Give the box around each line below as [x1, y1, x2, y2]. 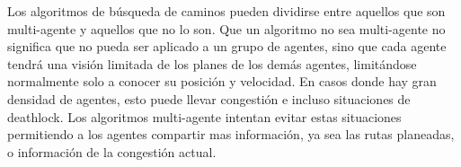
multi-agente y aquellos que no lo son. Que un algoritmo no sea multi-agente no [7, 19, 446, 38]
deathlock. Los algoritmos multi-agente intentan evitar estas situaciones [7, 107, 402, 126]
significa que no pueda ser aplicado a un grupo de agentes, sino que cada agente [7, 37, 447, 56]
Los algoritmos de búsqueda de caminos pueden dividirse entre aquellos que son [7, 2, 446, 20]
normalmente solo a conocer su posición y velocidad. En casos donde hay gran [7, 72, 437, 91]
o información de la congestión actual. [7, 142, 217, 161]
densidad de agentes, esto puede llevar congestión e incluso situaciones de [7, 89, 411, 108]
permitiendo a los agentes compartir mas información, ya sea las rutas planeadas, [7, 125, 455, 144]
